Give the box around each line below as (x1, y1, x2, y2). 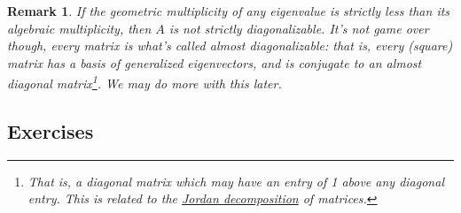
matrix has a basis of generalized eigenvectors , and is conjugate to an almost (7, 53, 422, 72)
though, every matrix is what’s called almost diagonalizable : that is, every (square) (7, 36, 453, 55)
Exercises (7, 118, 94, 145)
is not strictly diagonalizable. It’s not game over (168, 19, 429, 37)
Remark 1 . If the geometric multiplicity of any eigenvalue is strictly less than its (7, 2, 450, 19)
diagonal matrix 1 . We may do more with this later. (7, 72, 282, 93)
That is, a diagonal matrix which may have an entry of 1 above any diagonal (27, 171, 444, 190)
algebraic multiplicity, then (7, 19, 152, 37)
